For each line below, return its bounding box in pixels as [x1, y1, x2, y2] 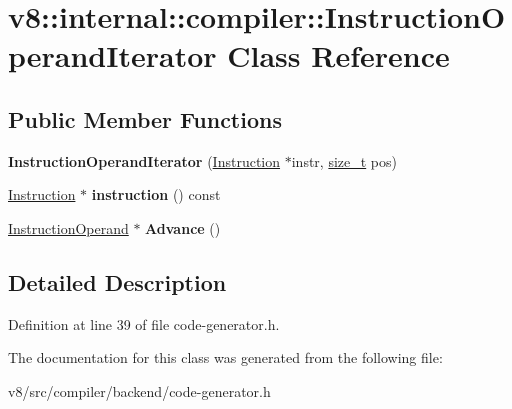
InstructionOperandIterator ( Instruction [8, 150, 281, 171]
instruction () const [91, 184, 221, 205]
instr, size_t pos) [291, 150, 397, 171]
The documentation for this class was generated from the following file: [8, 347, 443, 368]
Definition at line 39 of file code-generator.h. [8, 313, 280, 334]
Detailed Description [8, 266, 227, 297]
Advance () [145, 217, 221, 238]
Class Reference [227, 35, 450, 76]
